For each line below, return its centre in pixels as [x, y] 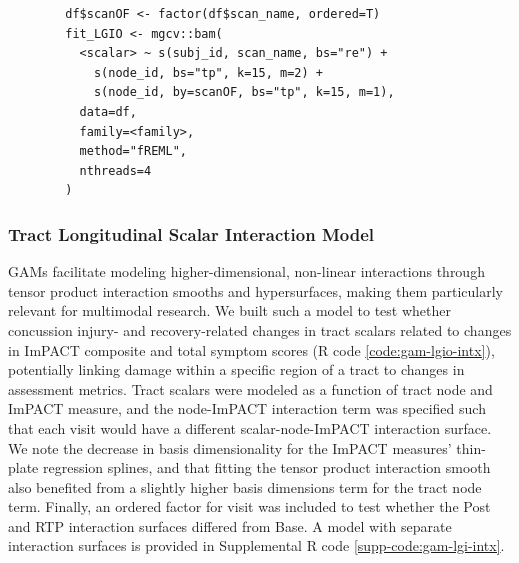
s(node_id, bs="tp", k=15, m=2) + [208, 72]
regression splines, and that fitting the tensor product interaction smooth [266, 467]
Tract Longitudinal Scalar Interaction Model [191, 233]
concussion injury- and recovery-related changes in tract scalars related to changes [260, 329]
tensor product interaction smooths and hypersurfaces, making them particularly [255, 290]
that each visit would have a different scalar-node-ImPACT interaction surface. [250, 427]
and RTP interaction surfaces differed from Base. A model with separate [230, 525]
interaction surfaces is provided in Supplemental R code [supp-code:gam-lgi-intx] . [256, 545]
